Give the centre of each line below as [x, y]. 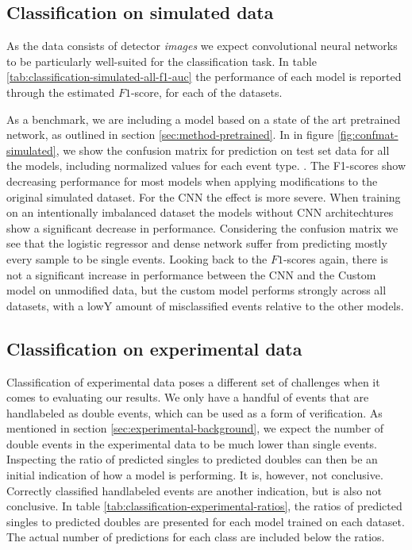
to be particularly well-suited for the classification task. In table [162, 61]
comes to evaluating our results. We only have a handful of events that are [188, 397]
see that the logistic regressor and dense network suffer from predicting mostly [197, 243]
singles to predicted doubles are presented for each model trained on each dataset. [206, 521]
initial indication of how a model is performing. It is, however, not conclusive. [195, 475]
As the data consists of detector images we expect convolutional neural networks [202, 46]
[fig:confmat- [368, 135]
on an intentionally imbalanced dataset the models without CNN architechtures [200, 212]
